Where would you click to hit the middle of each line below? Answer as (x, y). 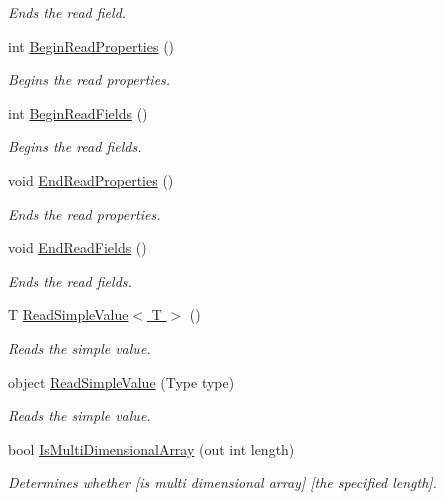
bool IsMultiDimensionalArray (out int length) (151, 448)
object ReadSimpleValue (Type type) (121, 381)
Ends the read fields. (70, 280)
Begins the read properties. (89, 79)
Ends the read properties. (84, 213)
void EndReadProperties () (91, 179)
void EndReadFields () (77, 247)
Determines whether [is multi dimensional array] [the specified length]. (222, 482)
